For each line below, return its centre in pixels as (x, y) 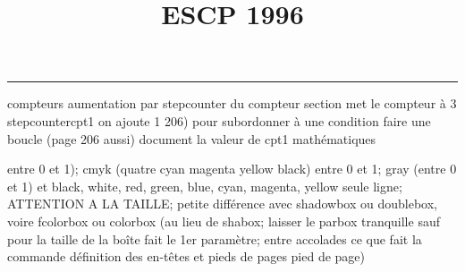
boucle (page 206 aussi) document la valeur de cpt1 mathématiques (192, 138)
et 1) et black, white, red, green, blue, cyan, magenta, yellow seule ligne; (205, 186)
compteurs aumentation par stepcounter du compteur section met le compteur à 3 (232, 103)
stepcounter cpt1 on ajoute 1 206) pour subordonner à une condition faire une (219, 120)
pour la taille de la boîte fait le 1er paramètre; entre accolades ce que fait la (215, 238)
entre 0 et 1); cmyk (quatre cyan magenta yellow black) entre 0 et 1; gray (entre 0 (232, 169)
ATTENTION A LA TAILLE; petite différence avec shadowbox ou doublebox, (222, 204)
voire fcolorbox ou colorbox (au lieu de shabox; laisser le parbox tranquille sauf (224, 221)
